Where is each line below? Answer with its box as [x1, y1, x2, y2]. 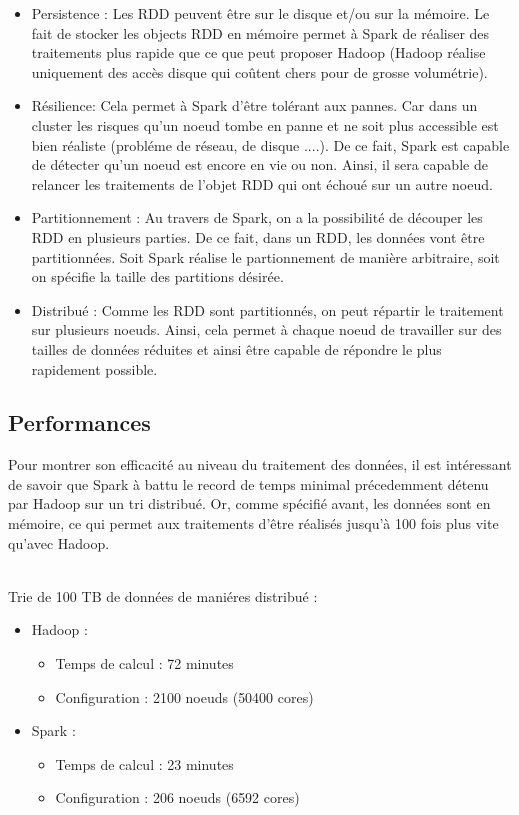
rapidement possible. [31, 358, 158, 379]
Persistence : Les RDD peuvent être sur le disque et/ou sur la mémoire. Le [31, 3, 490, 23]
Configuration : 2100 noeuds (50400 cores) [55, 686, 314, 707]
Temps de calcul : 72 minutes [55, 653, 234, 674]
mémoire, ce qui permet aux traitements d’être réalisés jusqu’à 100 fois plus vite [8, 513, 499, 534]
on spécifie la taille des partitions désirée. [31, 266, 284, 287]
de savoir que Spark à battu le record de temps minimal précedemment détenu [8, 473, 489, 494]
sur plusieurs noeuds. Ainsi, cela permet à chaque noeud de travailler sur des [31, 319, 502, 340]
